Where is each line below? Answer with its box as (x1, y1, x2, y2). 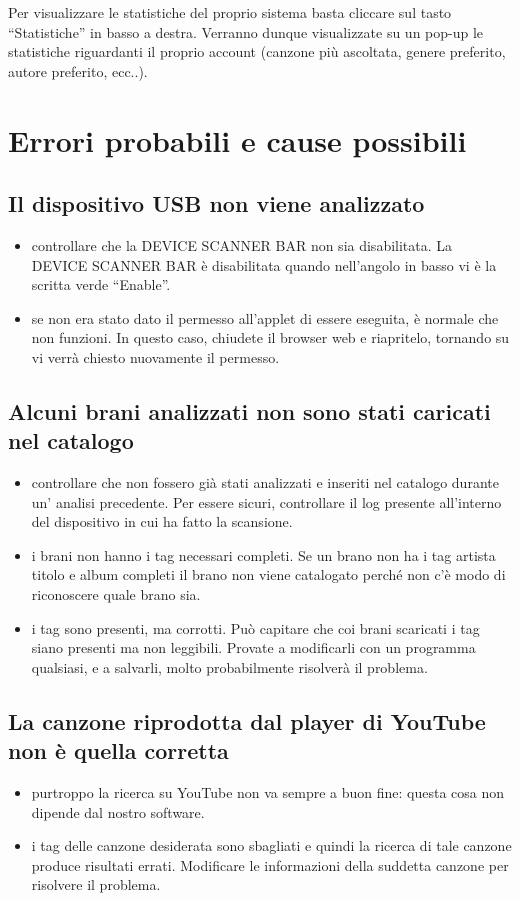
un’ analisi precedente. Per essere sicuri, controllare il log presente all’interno (31, 491, 502, 512)
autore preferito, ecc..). (8, 60, 148, 81)
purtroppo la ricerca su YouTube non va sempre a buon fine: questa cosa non (31, 782, 505, 803)
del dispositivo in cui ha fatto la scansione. (31, 511, 293, 532)
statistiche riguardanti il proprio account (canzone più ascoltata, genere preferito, (8, 41, 506, 62)
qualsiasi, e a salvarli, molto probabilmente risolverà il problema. (31, 656, 428, 677)
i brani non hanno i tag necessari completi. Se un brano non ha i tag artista (31, 544, 496, 565)
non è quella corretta (8, 735, 229, 766)
